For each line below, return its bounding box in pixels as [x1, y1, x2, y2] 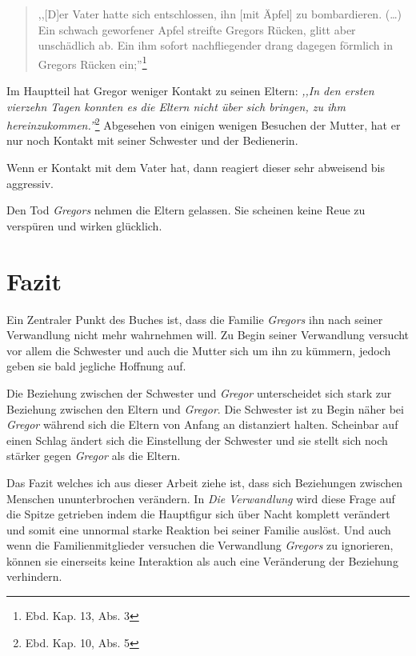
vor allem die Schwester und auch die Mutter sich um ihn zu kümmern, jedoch [6, 342, 391, 358]
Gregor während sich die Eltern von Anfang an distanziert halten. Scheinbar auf [6, 416, 398, 433]
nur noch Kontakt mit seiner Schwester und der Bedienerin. [6, 132, 298, 149]
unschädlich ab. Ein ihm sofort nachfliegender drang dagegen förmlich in [38, 37, 393, 54]
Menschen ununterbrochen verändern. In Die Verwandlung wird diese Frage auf [6, 490, 395, 506]
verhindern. [6, 568, 62, 585]
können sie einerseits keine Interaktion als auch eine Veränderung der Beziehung [6, 552, 398, 569]
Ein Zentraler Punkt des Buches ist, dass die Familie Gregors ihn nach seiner [6, 310, 383, 327]
